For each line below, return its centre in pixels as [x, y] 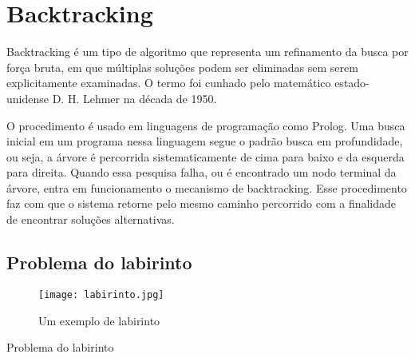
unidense [28, 98]
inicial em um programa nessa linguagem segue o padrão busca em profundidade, [205, 141]
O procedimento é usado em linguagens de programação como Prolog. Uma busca [206, 125]
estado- [352, 83]
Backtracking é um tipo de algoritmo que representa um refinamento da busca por [207, 52]
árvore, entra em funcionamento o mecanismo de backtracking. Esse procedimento [207, 187]
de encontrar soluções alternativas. [91, 219]
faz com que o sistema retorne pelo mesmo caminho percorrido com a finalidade [202, 203]
